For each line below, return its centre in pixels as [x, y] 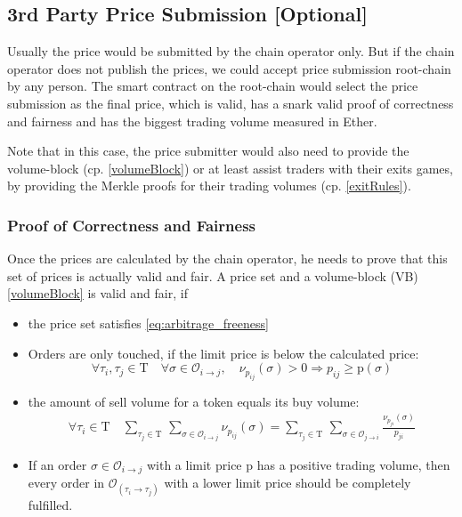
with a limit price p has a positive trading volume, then [298, 464]
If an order [57, 464]
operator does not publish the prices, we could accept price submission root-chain [229, 68]
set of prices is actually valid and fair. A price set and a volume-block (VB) [213, 275]
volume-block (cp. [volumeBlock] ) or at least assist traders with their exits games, [230, 168]
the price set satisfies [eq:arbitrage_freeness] [148, 323]
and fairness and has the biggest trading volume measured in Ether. [192, 121]
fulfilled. [50, 505]
